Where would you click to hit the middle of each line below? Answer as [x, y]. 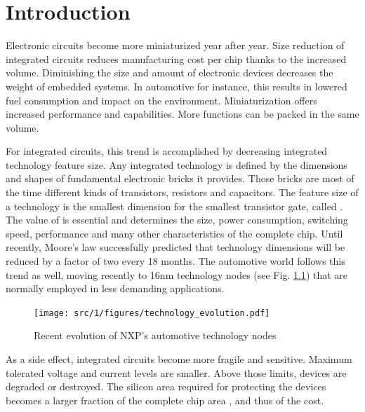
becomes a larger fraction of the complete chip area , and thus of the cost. [165, 400]
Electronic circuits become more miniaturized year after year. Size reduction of [175, 45]
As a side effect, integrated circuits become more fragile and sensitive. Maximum [179, 359]
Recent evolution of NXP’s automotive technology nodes [155, 335]
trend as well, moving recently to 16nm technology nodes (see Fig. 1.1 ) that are [177, 274]
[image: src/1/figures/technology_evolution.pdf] [152, 313]
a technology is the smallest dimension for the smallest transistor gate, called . [174, 206]
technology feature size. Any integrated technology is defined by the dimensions [177, 164]
